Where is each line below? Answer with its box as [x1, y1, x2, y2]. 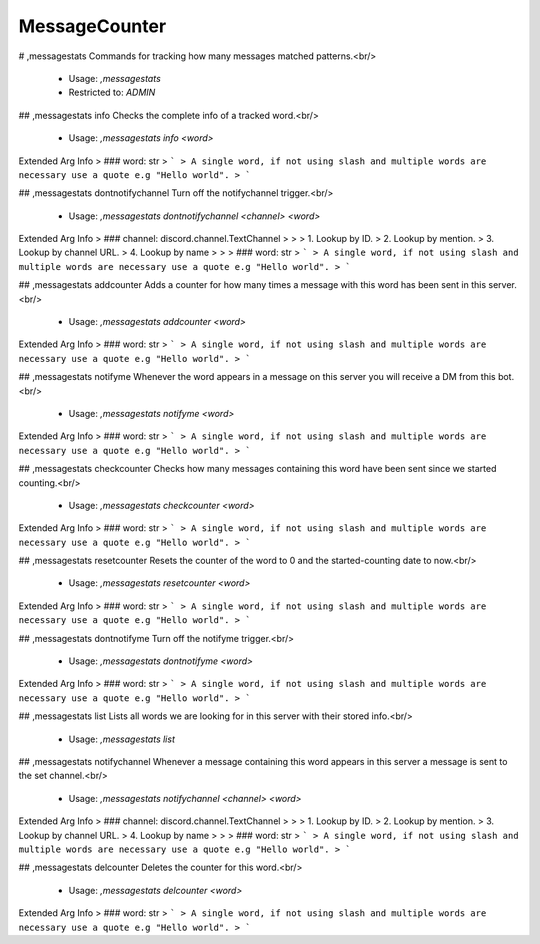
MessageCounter [18, 15, 167, 37]
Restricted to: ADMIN [68, 86, 156, 99]
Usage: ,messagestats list [68, 733, 175, 745]
